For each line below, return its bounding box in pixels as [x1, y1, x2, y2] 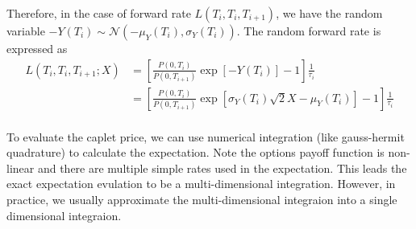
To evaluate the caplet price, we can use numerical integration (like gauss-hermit [6, 128, 405, 145]
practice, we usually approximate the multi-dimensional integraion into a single [6, 191, 397, 208]
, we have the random [276, 5, 383, 21]
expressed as [6, 40, 68, 56]
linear [6, 159, 35, 176]
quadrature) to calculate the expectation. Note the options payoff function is [6, 144, 385, 161]
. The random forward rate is [236, 22, 381, 39]
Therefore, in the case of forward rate [6, 5, 191, 21]
